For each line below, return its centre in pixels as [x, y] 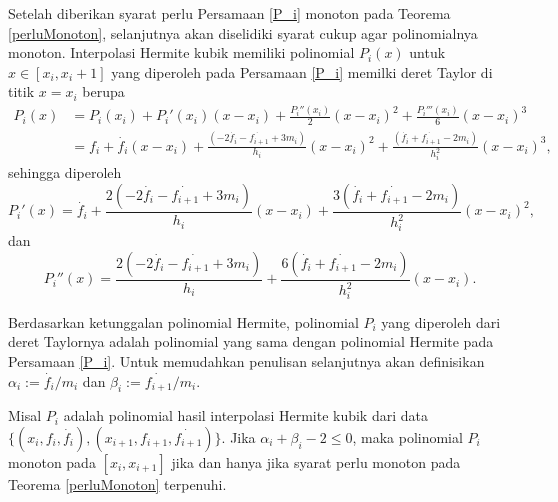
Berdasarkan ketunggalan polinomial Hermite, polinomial [183, 321]
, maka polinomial [407, 437]
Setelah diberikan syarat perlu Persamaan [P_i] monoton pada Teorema [229, 13]
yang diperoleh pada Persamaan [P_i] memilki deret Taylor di [302, 71]
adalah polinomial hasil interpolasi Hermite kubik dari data [245, 415]
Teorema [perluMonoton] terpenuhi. [117, 484]
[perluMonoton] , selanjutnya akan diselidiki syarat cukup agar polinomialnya [243, 32]
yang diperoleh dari [441, 321]
